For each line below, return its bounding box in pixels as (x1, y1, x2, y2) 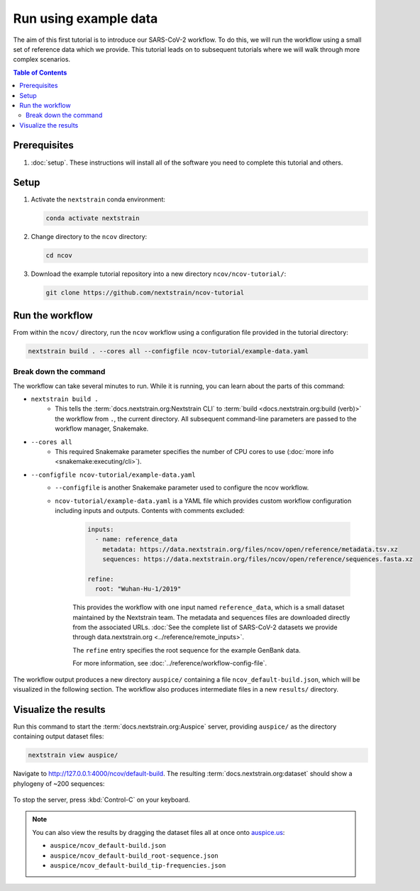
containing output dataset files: (13, 732, 104, 741)
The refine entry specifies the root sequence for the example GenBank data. (72, 646, 301, 654)
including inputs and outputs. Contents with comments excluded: (55, 506, 245, 514)
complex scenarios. (13, 55, 71, 64)
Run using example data (13, 11, 158, 26)
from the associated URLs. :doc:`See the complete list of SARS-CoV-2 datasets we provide (72, 623, 338, 631)
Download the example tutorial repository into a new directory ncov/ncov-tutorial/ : (31, 270, 287, 278)
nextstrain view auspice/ (28, 751, 118, 759)
